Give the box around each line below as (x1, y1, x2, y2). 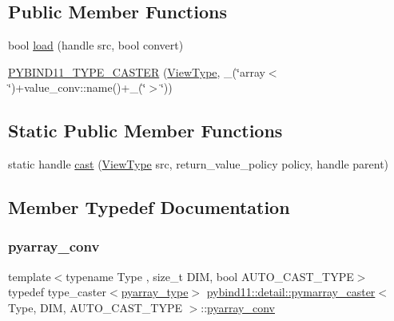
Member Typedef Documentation (8, 195, 290, 220)
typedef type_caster (8, 283, 107, 300)
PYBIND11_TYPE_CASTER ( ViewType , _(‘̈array (8, 63, 265, 80)
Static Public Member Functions (8, 118, 283, 143)
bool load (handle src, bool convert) (8, 37, 184, 53)
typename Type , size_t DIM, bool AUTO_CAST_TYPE (66, 267, 354, 284)
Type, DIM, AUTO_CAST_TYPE (8, 299, 182, 315)
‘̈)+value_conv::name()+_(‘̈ (8, 79, 146, 96)
